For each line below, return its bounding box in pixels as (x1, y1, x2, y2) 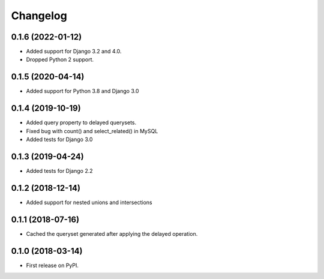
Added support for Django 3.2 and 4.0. (26, 48, 122, 55)
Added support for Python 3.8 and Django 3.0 (26, 88, 139, 95)
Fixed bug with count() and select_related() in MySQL (26, 127, 158, 134)
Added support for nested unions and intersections (26, 199, 152, 206)
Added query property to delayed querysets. (26, 119, 137, 126)
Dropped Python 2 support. (26, 56, 94, 63)
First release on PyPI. (26, 262, 79, 269)
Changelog (11, 9, 67, 22)
